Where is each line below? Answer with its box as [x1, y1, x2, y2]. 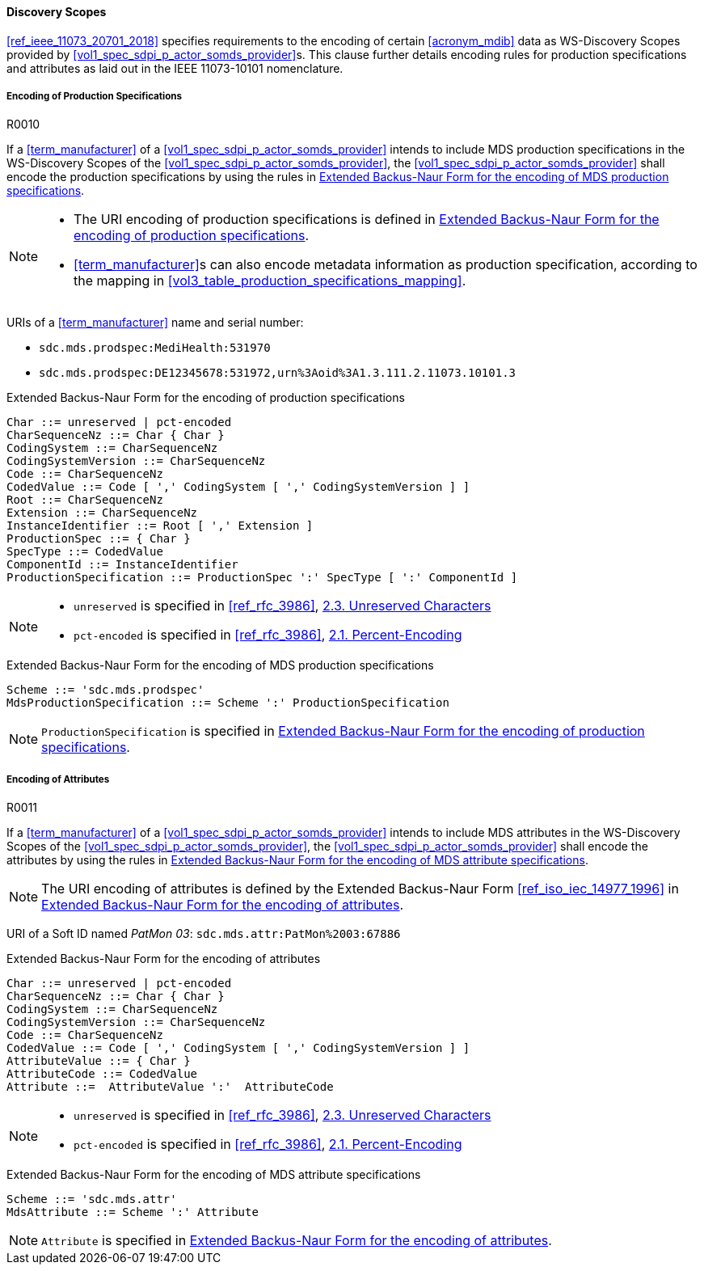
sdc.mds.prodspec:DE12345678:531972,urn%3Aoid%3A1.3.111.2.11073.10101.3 [39, 366, 516, 380]
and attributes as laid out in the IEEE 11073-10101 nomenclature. [6, 61, 344, 75]
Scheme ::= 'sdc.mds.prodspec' [6, 683, 204, 697]
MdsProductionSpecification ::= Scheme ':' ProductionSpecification [6, 696, 449, 710]
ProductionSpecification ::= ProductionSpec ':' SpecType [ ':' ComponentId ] [6, 571, 518, 585]
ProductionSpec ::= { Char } [6, 532, 191, 546]
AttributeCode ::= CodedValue [6, 1067, 198, 1081]
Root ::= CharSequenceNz [6, 493, 163, 507]
